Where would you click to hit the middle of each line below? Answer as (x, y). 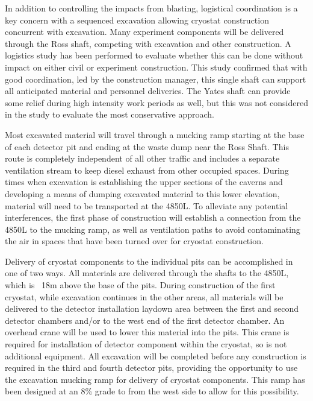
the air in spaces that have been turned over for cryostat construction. (134, 241)
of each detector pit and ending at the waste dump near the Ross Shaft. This (147, 146)
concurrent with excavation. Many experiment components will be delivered (144, 32)
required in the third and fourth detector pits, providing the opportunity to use (151, 368)
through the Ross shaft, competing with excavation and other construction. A (148, 43)
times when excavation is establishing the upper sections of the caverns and (144, 182)
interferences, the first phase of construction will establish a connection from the (153, 217)
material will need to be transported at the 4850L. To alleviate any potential (147, 205)
